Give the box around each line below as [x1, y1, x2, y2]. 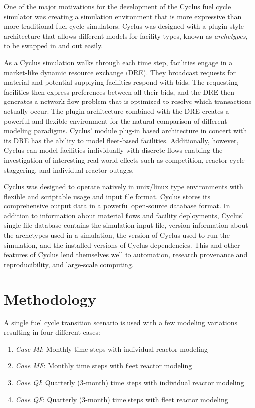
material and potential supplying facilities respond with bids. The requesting [4, 77, 238, 87]
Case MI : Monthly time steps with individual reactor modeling [15, 343, 208, 354]
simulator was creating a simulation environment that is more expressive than [4, 11, 242, 21]
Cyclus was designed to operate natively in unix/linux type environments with [4, 181, 243, 192]
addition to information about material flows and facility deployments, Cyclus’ [4, 210, 244, 220]
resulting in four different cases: [4, 327, 100, 337]
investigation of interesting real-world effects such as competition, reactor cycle [4, 154, 245, 165]
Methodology [4, 288, 96, 308]
